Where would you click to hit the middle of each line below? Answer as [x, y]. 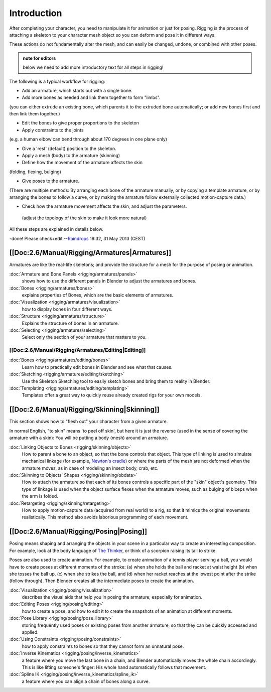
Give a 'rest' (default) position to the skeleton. [69, 149]
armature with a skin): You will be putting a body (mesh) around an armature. [89, 438]
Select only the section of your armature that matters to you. [84, 337]
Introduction [36, 13]
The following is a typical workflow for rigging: [57, 81]
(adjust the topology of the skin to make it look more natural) [84, 218]
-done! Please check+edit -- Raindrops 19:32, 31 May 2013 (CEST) [77, 238]
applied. [30, 632]
